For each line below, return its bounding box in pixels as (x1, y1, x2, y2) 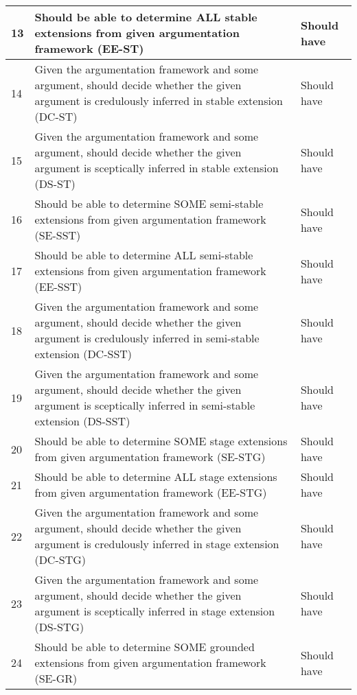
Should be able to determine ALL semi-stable (34, 247, 253, 263)
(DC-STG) (34, 552, 86, 567)
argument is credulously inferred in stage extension (34, 536, 279, 552)
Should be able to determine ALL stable (34, 9, 257, 25)
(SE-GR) (34, 670, 78, 686)
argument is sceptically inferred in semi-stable (34, 397, 255, 413)
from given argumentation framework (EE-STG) (34, 484, 267, 500)
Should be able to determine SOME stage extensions (34, 433, 288, 449)
